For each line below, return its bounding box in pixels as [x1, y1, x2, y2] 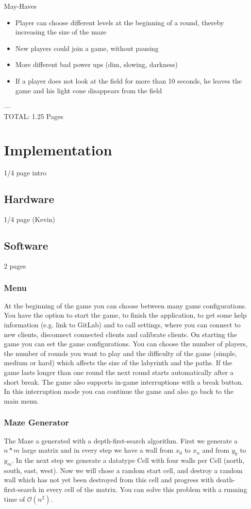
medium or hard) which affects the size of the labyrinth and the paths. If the [4, 357, 233, 368]
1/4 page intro [4, 168, 47, 178]
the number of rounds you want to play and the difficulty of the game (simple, [4, 348, 237, 358]
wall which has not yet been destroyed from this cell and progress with [4, 475, 214, 485]
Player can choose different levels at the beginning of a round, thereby [15, 17, 224, 27]
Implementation [4, 139, 112, 159]
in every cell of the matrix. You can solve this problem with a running [38, 484, 247, 494]
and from [202, 445, 230, 455]
